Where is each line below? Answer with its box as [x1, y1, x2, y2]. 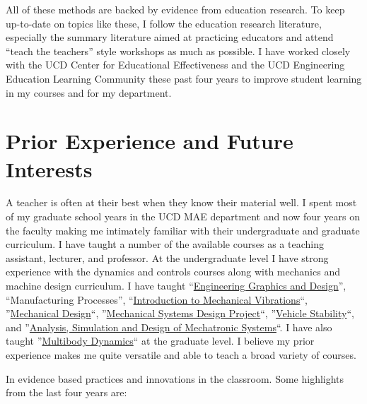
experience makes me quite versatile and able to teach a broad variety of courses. [6, 347, 356, 362]
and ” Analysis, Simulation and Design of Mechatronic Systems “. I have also [6, 319, 332, 334]
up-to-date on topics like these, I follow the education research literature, [6, 16, 322, 30]
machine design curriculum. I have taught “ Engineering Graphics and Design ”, [6, 278, 346, 293]
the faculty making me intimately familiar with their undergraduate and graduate [6, 222, 360, 237]
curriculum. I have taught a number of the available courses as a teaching [6, 237, 324, 251]
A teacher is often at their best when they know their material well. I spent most [6, 195, 357, 210]
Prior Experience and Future [6, 126, 293, 155]
